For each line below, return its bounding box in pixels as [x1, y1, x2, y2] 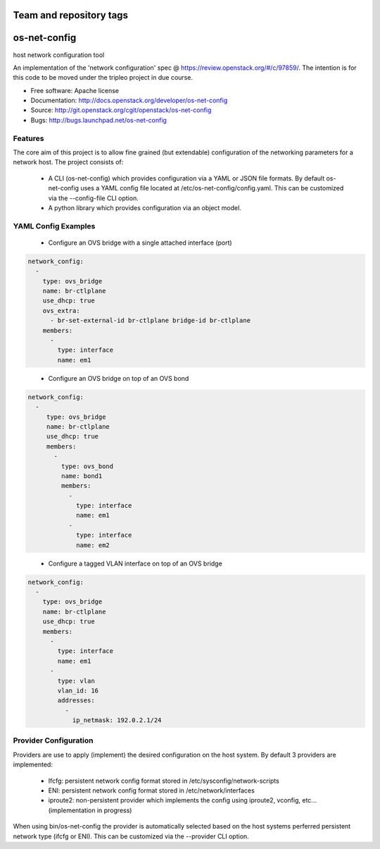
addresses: [57, 697, 95, 704]
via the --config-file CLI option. [48, 194, 139, 202]
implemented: [13, 760, 53, 769]
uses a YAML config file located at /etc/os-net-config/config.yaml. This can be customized [80, 184, 344, 193]
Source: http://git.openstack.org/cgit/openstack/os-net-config [30, 106, 212, 114]
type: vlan [57, 677, 95, 685]
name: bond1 [61, 472, 103, 480]
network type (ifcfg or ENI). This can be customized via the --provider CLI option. [13, 832, 249, 841]
